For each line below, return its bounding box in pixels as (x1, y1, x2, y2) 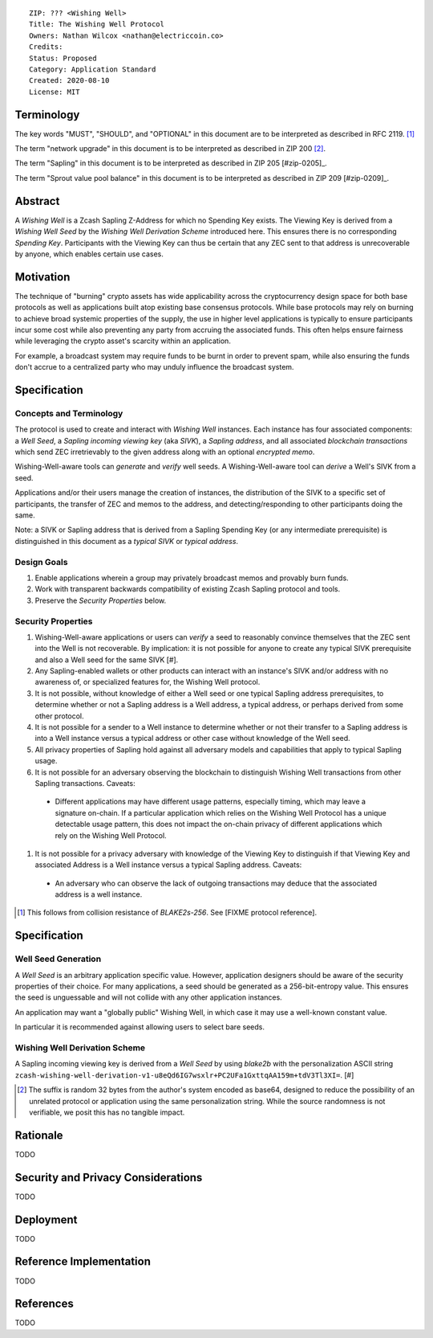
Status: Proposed (29, 53, 97, 63)
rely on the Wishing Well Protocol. (55, 830, 168, 840)
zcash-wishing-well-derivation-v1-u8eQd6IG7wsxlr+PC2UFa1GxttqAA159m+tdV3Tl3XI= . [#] (14, 1070, 354, 1080)
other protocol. (34, 711, 84, 721)
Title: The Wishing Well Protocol (29, 20, 164, 29)
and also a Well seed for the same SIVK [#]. (34, 655, 179, 665)
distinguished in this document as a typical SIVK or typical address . (14, 536, 239, 546)
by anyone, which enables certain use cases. (14, 249, 164, 259)
